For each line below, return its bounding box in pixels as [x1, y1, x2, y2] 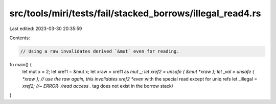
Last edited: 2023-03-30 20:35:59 [9, 25, 82, 32]
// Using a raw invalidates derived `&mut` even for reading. [20, 48, 179, 54]
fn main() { [9, 61, 32, 67]
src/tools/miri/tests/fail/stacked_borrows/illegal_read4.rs [9, 8, 261, 19]
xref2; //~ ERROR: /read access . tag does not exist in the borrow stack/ [22, 83, 174, 89]
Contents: [9, 35, 30, 41]
